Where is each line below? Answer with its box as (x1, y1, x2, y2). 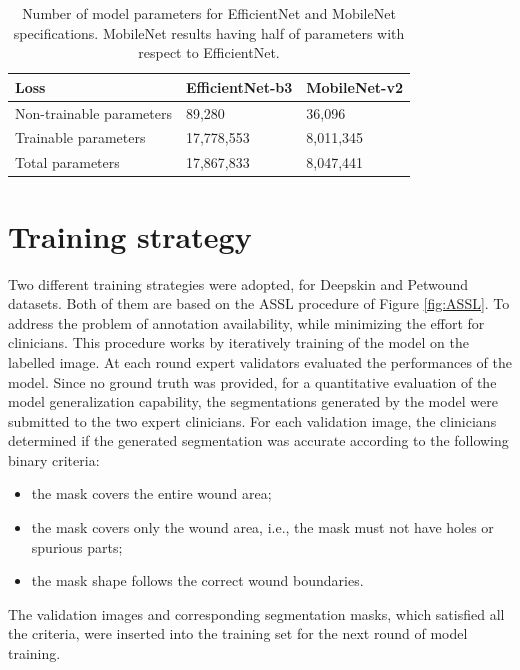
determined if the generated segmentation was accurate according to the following (8, 430, 509, 451)
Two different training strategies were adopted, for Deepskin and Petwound (8, 273, 469, 294)
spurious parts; (31, 536, 123, 557)
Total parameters (15, 152, 120, 173)
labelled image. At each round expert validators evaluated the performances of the (8, 351, 512, 372)
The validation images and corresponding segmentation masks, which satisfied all (8, 603, 505, 624)
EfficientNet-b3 (185, 76, 293, 97)
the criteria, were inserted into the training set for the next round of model (8, 623, 468, 644)
